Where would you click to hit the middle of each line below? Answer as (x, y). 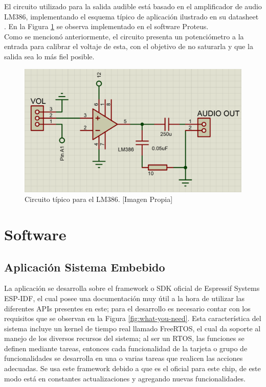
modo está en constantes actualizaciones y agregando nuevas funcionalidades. (125, 378)
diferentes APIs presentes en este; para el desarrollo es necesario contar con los (127, 308)
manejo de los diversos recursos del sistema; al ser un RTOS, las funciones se (124, 338)
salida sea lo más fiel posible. (49, 56)
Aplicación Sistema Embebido (85, 267)
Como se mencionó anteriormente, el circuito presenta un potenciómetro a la (124, 36)
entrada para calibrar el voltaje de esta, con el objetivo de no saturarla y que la (129, 46)
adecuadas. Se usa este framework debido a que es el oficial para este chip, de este (132, 368)
